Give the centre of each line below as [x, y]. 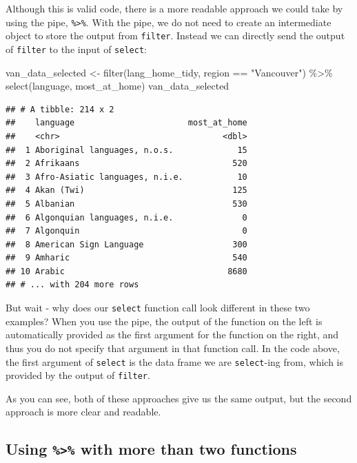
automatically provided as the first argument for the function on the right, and [172, 335]
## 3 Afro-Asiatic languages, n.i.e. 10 [126, 177]
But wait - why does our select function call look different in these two [158, 308]
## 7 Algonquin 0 [126, 231]
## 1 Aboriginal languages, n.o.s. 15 [126, 150]
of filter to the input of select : [76, 49]
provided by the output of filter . [78, 375]
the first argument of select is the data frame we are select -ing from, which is [174, 361]
